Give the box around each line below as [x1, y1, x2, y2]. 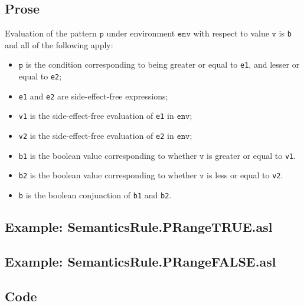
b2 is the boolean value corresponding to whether [18, 169, 197, 181]
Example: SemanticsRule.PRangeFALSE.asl [5, 252, 276, 270]
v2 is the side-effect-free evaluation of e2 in [18, 129, 174, 142]
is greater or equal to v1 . [207, 149, 296, 161]
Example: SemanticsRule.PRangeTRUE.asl [5, 218, 273, 236]
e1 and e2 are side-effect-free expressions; [18, 89, 168, 102]
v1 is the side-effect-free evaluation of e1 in [18, 109, 174, 122]
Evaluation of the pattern [5, 27, 97, 39]
